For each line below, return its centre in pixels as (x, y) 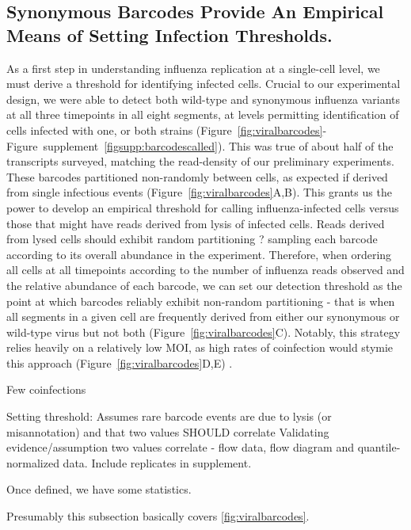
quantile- (379, 447)
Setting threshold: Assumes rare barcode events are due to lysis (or (169, 416)
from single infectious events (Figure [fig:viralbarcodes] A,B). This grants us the (199, 192)
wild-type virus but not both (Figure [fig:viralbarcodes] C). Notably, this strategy (204, 332)
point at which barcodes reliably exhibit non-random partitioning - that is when (201, 301)
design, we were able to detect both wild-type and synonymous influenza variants (203, 99)
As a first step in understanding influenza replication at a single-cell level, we (193, 68)
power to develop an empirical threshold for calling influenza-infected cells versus (203, 207)
